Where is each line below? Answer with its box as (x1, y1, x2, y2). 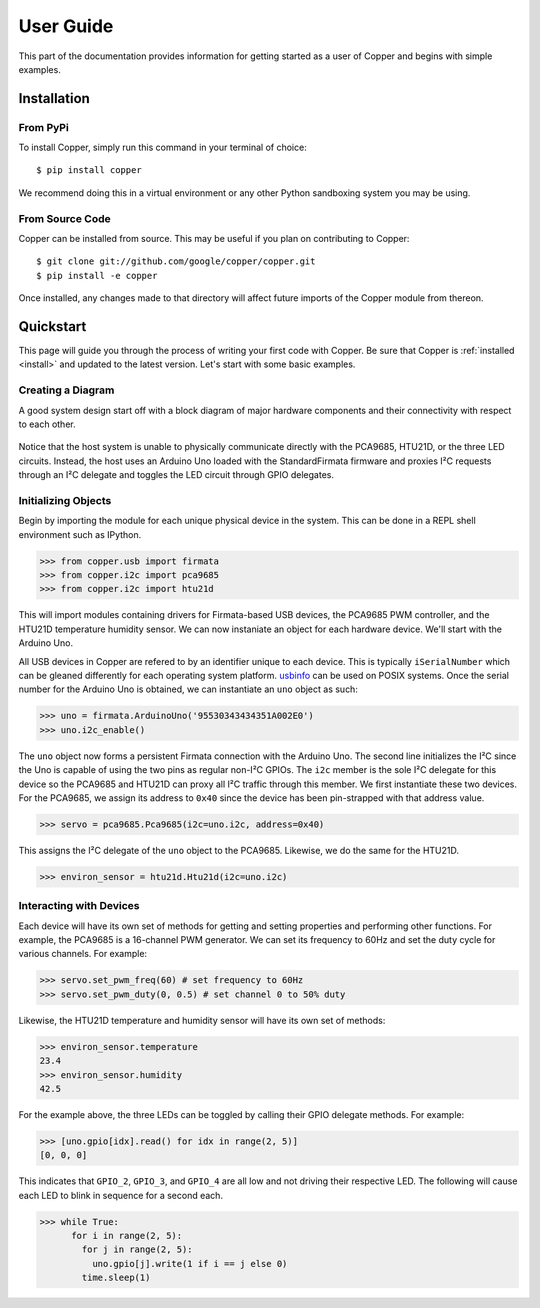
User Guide (18, 15, 114, 37)
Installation (18, 90, 90, 107)
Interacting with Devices (18, 899, 140, 913)
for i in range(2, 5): (71, 1230, 183, 1242)
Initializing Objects (18, 493, 112, 507)
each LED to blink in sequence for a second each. (18, 1189, 224, 1201)
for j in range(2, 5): (81, 1244, 194, 1255)
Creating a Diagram (18, 383, 115, 397)
